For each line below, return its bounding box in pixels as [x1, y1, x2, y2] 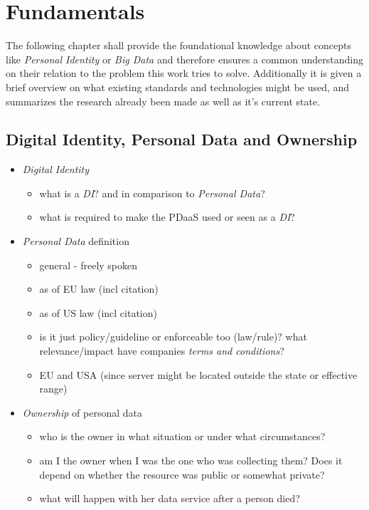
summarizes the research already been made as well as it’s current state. [6, 93, 321, 108]
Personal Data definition [22, 234, 129, 249]
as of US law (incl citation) [39, 305, 157, 320]
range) [39, 381, 68, 396]
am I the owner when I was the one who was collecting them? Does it [39, 453, 343, 468]
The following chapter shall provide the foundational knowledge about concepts [6, 38, 351, 53]
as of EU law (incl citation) [39, 281, 159, 296]
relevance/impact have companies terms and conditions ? [39, 343, 284, 358]
